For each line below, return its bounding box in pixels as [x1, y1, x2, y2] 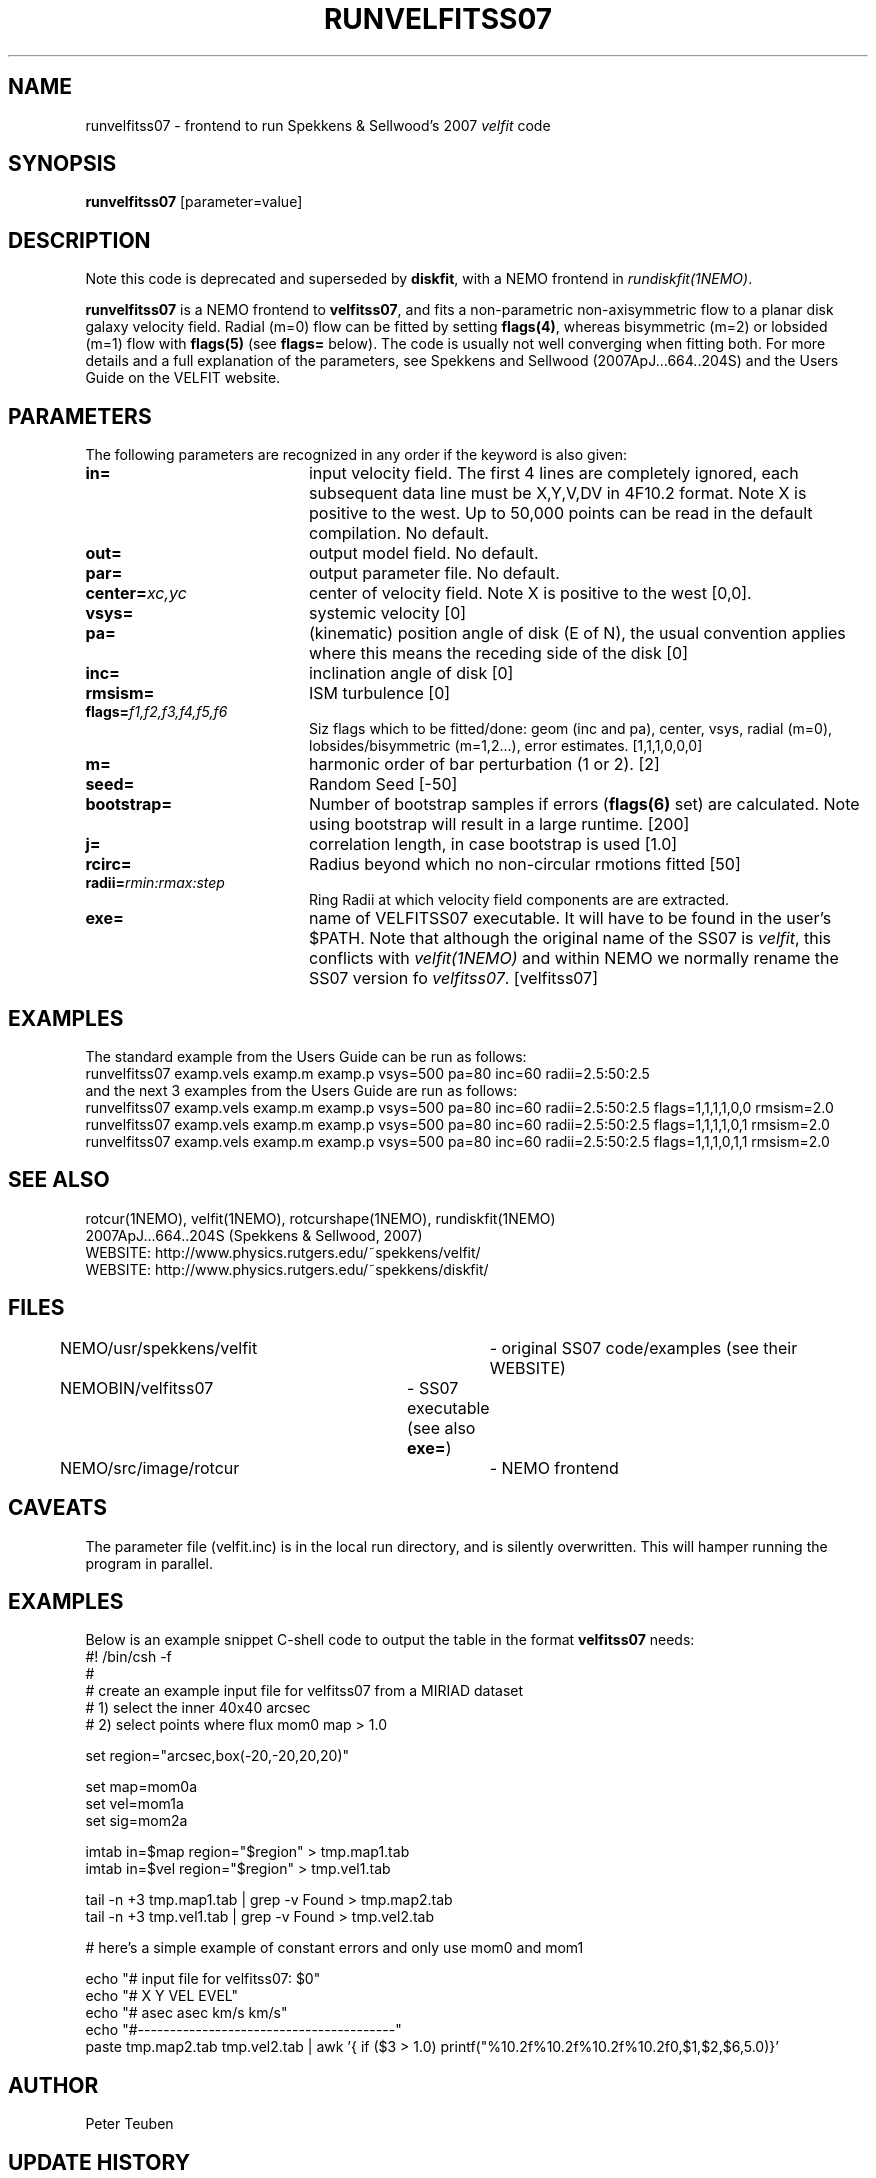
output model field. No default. [308, 543, 539, 564]
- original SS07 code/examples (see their [489, 1337, 798, 1358]
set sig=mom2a [85, 1812, 188, 1830]
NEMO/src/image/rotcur [59, 1457, 240, 1478]
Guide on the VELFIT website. [85, 369, 281, 387]
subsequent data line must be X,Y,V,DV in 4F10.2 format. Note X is [308, 483, 807, 504]
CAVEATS [8, 1495, 107, 1521]
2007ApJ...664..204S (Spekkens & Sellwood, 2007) [85, 1226, 423, 1244]
